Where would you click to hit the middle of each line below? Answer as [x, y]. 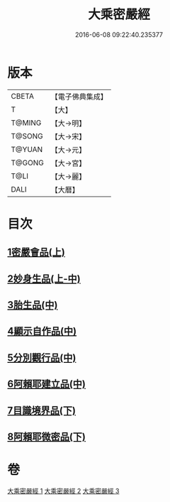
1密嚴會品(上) [36, 252]
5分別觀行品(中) [42, 358]
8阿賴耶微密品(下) [47, 437]
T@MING [26, 123]
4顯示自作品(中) [42, 331]
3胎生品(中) [33, 305]
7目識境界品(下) [42, 410]
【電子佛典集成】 [79, 97]
